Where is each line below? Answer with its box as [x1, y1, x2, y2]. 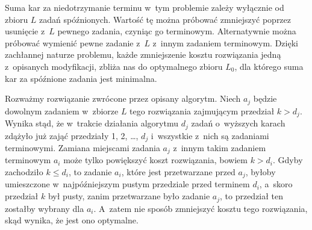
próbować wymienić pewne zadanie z [5, 36, 140, 49]
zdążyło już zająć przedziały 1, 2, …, [5, 129, 139, 141]
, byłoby [245, 166, 276, 178]
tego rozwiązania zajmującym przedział [129, 104, 275, 117]
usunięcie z [5, 25, 45, 37]
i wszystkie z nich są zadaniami [151, 129, 269, 141]
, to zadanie [68, 166, 112, 178]
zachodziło [5, 166, 43, 178]
